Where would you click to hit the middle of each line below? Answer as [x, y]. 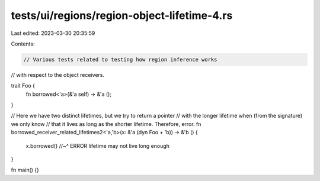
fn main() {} [25, 170]
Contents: [23, 44]
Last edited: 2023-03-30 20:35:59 [53, 33]
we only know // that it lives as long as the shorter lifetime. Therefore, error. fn [106, 124]
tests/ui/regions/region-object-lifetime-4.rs [122, 15]
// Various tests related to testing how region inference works [120, 59]
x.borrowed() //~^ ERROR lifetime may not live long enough [98, 146]
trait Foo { [23, 86]
